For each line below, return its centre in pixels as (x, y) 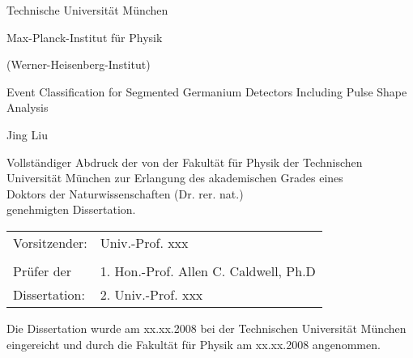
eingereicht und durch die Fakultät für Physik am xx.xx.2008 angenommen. (194, 344)
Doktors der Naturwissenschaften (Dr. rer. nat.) (125, 193)
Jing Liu (27, 134)
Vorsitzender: (50, 242)
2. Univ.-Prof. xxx (151, 294)
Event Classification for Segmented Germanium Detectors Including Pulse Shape (207, 91)
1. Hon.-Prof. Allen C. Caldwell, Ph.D (208, 271)
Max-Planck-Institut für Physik (85, 37)
